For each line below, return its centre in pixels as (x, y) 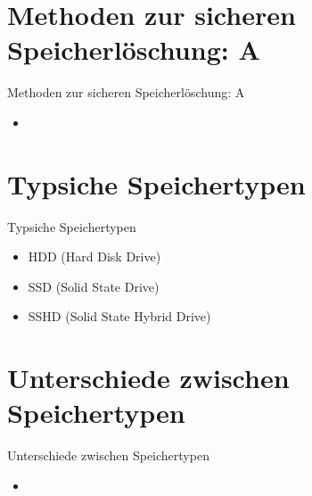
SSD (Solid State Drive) (94, 286)
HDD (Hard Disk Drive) (94, 256)
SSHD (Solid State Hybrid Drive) (119, 316)
